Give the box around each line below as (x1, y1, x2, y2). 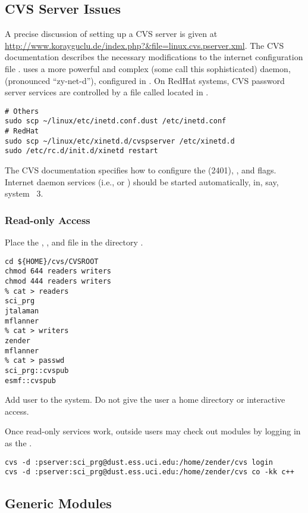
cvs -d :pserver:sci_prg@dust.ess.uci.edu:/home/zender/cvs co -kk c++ (5, 468, 294, 477)
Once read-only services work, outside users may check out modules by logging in (5, 425, 301, 437)
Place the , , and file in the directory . (5, 236, 143, 248)
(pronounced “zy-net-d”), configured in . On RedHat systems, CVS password (5, 74, 285, 86)
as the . (5, 436, 32, 449)
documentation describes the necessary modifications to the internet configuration (5, 51, 303, 63)
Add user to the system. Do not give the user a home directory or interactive (5, 393, 285, 406)
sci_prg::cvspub (5, 366, 69, 375)
